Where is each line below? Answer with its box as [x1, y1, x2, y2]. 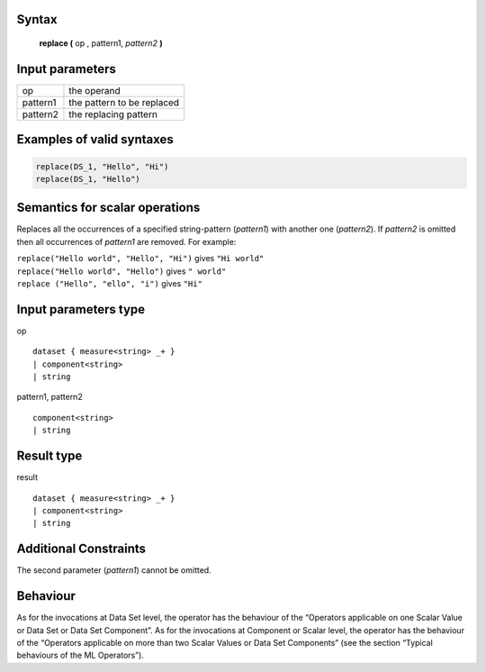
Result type [16, 449, 83, 464]
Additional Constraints [16, 541, 147, 557]
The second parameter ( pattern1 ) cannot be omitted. [16, 565, 211, 576]
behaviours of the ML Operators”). [16, 649, 144, 661]
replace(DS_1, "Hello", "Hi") [35, 161, 169, 171]
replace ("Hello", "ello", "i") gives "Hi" [16, 277, 202, 288]
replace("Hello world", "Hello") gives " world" [16, 266, 227, 277]
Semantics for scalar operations [16, 200, 201, 215]
